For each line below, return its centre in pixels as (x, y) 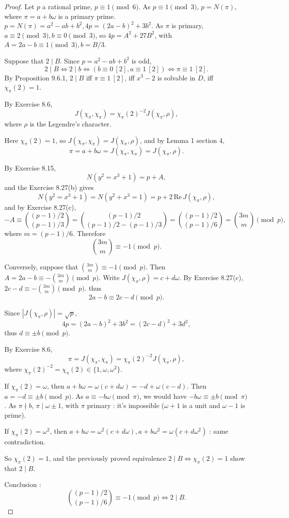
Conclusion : (23, 484)
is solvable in (176, 77)
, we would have (163, 396)
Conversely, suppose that (41, 267)
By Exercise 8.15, (30, 167)
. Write (109, 277)
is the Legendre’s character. (71, 124)
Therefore (91, 233)
